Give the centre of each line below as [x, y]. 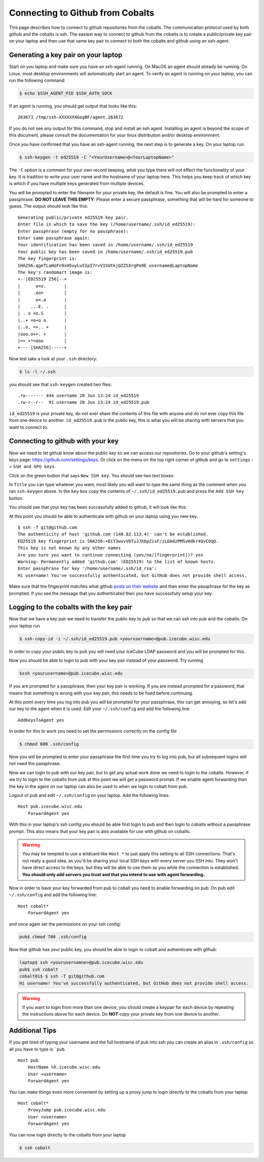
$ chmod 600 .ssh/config [49, 744]
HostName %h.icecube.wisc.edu [64, 1067]
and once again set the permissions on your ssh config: [65, 924]
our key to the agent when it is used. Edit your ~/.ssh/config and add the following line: [100, 709]
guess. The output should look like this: [48, 206]
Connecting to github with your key [64, 441]
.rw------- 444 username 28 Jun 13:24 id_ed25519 [78, 396]
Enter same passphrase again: [54, 238]
